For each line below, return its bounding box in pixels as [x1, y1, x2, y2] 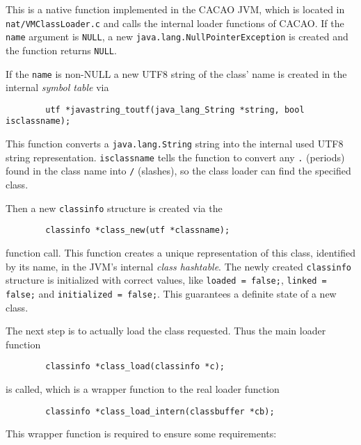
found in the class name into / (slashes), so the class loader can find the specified [6, 163, 351, 178]
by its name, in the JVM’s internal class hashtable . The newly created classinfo [6, 259, 351, 273]
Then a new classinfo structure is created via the [6, 200, 223, 215]
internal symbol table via [6, 80, 109, 95]
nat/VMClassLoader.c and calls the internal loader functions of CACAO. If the [6, 15, 344, 30]
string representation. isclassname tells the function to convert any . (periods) [6, 149, 345, 164]
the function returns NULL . [6, 42, 117, 57]
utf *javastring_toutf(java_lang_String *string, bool [45, 104, 305, 115]
